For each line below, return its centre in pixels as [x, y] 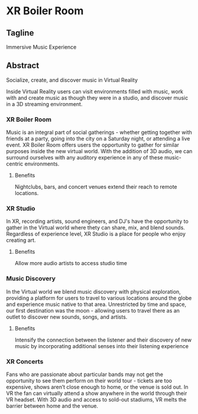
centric [15, 164]
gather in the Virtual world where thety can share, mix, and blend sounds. [95, 228]
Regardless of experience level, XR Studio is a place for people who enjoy [96, 234]
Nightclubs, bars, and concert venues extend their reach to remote [96, 187]
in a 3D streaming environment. [44, 104]
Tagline [20, 33]
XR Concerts [25, 361]
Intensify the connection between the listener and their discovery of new [103, 340]
